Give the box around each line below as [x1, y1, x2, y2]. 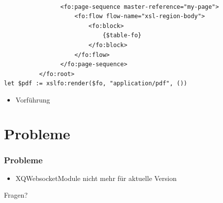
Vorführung [15, 94, 50, 104]
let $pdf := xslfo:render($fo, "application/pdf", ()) [4, 80, 188, 87]
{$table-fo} [102, 32, 142, 39]
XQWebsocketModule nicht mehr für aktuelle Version [15, 173, 177, 183]
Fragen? [4, 189, 28, 200]
